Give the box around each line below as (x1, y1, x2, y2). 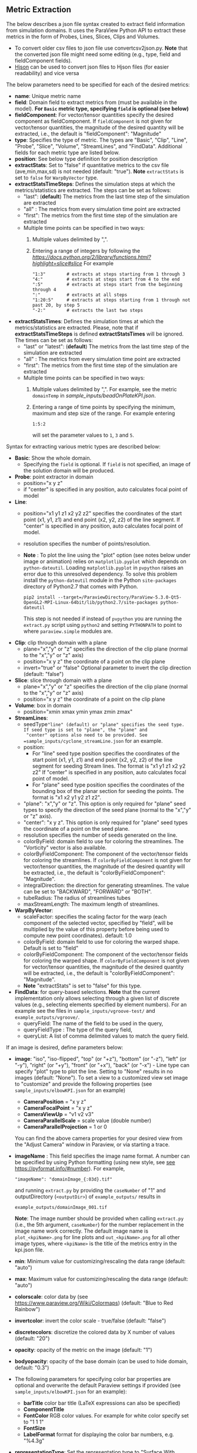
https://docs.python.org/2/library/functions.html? (32, 253, 152, 261)
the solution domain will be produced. (23, 467, 115, 474)
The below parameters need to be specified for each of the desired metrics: (6, 81, 190, 88)
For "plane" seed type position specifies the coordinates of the (32, 781, 185, 788)
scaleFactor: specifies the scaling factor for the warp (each (23, 913, 167, 920)
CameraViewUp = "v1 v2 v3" (23, 1110, 94, 1117)
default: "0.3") (14, 1364, 49, 1371)
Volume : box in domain (14, 701, 72, 708)
